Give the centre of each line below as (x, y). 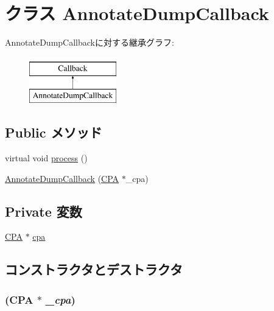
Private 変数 (44, 211)
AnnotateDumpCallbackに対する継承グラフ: (90, 42)
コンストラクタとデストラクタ (94, 269)
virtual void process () (46, 158)
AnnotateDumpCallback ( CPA (62, 178)
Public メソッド (54, 132)
